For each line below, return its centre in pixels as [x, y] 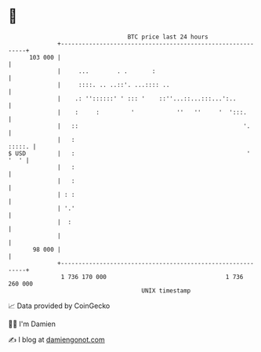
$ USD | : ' [129, 153]
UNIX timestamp [166, 290]
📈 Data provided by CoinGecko [59, 306]
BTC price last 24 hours [168, 37]
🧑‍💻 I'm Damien [32, 324]
